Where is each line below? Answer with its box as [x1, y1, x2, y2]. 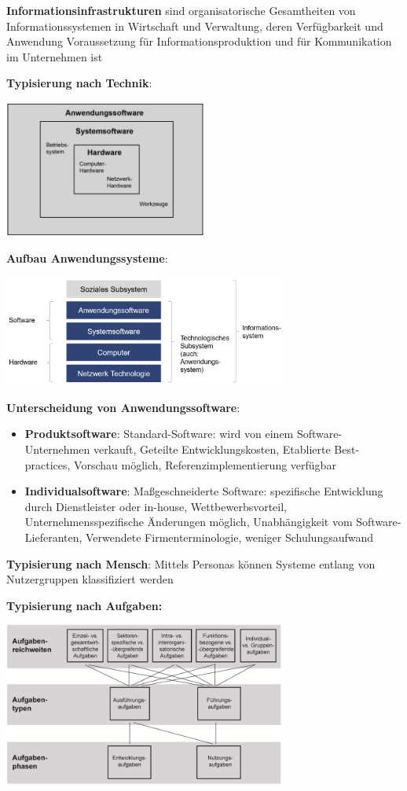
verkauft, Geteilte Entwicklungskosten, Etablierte [93, 440, 331, 457]
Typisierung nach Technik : [6, 75, 152, 91]
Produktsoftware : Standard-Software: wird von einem [24, 425, 294, 442]
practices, [24, 456, 71, 473]
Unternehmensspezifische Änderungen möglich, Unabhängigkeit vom [24, 513, 353, 530]
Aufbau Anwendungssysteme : [6, 250, 168, 267]
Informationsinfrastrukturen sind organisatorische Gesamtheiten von [6, 2, 356, 18]
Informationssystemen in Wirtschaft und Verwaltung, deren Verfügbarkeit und [6, 17, 383, 34]
